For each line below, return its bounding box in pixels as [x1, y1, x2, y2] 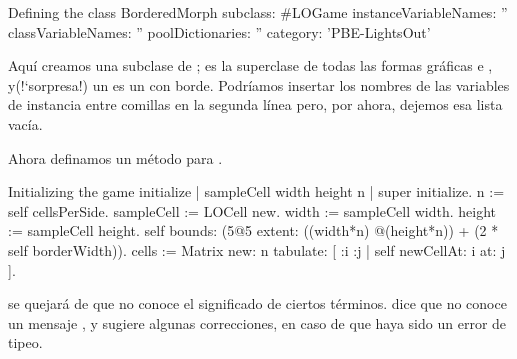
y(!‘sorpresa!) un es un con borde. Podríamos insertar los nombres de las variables [8, 74, 510, 95]
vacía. [8, 113, 43, 134]
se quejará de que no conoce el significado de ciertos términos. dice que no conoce [8, 293, 507, 314]
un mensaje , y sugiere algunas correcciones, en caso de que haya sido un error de [8, 312, 507, 333]
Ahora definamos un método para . [8, 147, 223, 168]
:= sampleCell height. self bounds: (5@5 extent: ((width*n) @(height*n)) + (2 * [8, 220, 499, 241]
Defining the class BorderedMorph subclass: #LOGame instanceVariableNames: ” [8, 2, 508, 22]
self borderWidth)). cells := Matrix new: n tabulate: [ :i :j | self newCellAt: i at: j [8, 239, 506, 260]
